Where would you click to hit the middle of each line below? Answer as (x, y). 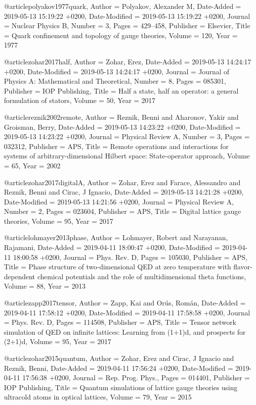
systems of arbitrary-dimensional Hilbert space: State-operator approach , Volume (127, 156)
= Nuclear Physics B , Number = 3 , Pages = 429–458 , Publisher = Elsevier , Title (127, 25)
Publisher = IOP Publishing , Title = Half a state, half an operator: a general (121, 90)
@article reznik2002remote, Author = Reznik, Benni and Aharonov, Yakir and (121, 117)
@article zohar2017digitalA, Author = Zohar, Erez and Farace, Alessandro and (122, 182)
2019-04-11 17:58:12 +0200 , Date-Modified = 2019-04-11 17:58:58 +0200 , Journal (127, 312)
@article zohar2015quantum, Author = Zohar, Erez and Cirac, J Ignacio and (119, 358)
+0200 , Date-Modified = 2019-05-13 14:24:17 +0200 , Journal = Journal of (117, 71)
